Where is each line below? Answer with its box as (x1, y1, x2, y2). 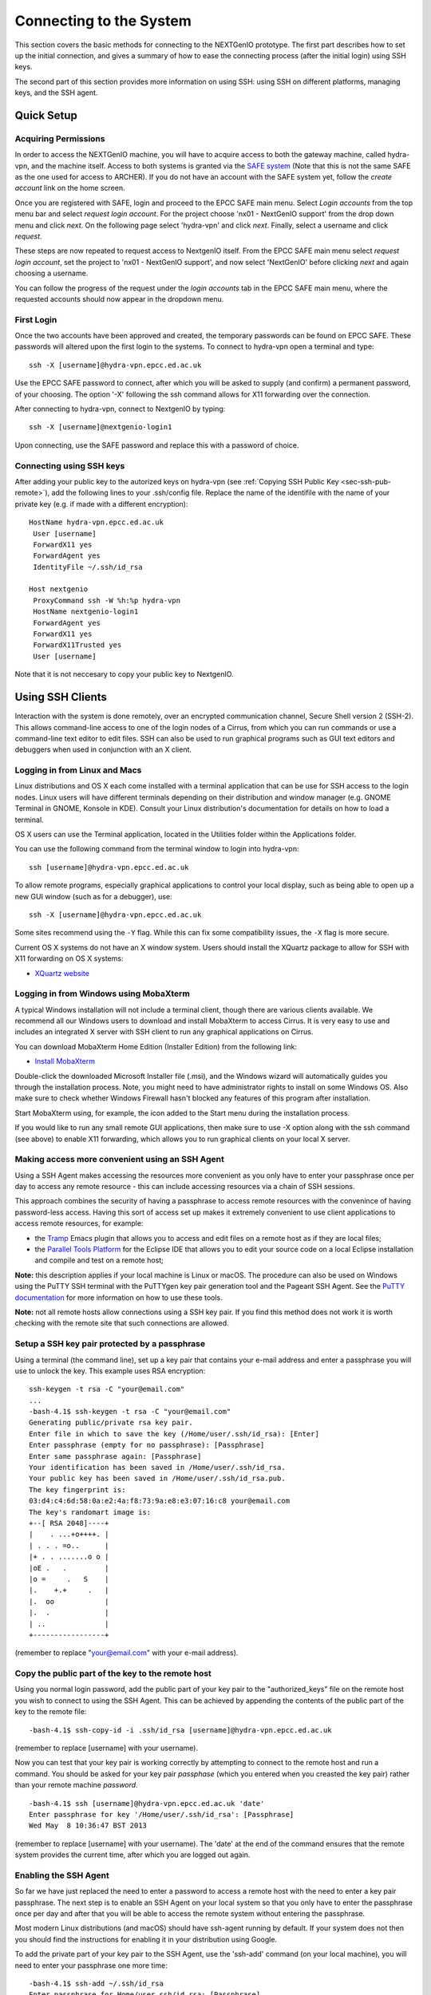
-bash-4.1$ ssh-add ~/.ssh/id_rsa (29, 1979, 164, 1988)
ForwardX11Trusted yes (33, 641, 122, 650)
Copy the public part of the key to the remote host (14, 1668, 212, 1679)
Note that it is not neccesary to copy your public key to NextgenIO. (14, 670, 235, 679)
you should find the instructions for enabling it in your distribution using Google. (14, 1934, 278, 1944)
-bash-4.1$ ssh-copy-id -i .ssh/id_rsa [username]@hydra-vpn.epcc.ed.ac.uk (29, 1725, 332, 1735)
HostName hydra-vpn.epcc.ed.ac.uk (29, 518, 164, 527)
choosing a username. (14, 268, 89, 279)
